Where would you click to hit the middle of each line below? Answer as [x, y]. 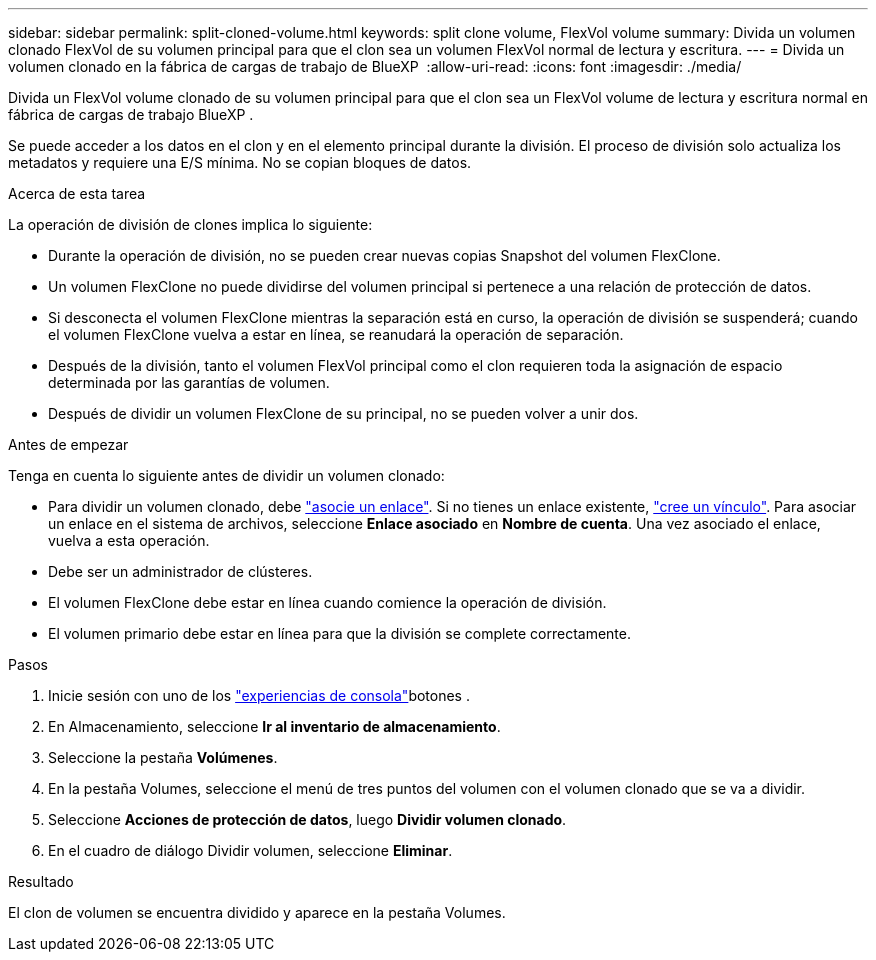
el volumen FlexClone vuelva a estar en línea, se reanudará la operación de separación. [336, 334]
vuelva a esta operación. [129, 540]
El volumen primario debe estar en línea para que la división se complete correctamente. [339, 633]
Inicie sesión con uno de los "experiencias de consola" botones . [259, 695]
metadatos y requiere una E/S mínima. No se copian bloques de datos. [240, 162]
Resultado [41, 881]
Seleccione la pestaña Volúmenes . [163, 757]
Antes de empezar [68, 444]
